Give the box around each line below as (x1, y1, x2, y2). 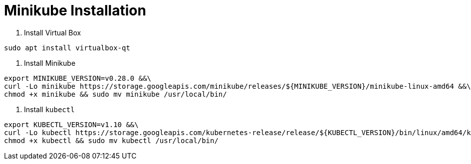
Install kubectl (24, 105, 75, 114)
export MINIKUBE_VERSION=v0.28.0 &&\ (4, 74, 152, 82)
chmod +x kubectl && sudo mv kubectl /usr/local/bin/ (4, 136, 219, 145)
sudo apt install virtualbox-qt (4, 43, 130, 52)
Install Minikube (24, 58, 76, 67)
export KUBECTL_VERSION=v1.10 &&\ (4, 120, 139, 129)
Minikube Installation (4, 2, 146, 19)
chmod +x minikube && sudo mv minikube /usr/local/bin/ (4, 90, 227, 98)
